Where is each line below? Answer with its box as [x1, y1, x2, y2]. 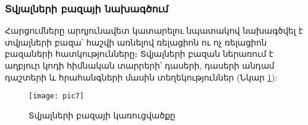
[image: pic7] [29, 92, 84, 101]
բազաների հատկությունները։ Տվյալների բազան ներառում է [5, 47, 274, 60]
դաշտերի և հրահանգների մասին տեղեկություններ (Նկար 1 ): [5, 70, 278, 83]
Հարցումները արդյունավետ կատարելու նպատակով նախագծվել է [5, 24, 303, 37]
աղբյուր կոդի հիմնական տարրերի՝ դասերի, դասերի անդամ [5, 59, 275, 71]
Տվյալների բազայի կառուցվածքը [29, 108, 175, 121]
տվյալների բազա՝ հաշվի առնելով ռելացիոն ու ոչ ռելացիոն [5, 36, 267, 48]
